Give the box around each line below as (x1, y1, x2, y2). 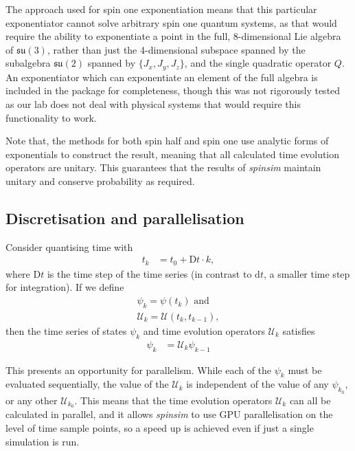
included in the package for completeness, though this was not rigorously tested (5, 83, 341, 98)
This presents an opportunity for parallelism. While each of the (5, 362, 272, 377)
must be (288, 362, 322, 377)
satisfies (282, 323, 315, 338)
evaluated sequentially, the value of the (5, 377, 169, 391)
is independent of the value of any (186, 377, 329, 391)
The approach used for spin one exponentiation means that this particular (5, 2, 317, 16)
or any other (5, 393, 58, 407)
